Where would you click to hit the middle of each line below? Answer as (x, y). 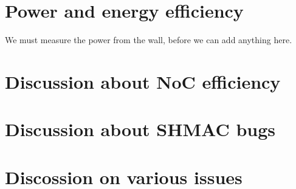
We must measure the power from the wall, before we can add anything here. (149, 40)
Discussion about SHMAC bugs (140, 129)
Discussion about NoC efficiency (143, 81)
